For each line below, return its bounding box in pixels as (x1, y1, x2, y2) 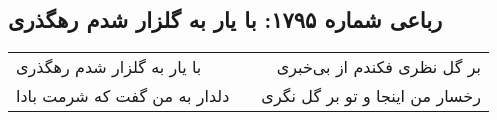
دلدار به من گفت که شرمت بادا (16, 84, 230, 108)
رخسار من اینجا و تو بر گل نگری (261, 84, 481, 108)
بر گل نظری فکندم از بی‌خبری (276, 55, 481, 79)
